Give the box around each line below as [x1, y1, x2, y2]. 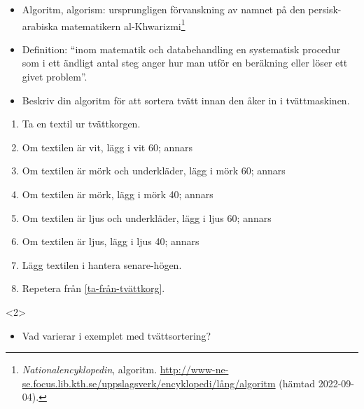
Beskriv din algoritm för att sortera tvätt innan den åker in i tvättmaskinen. [22, 92, 350, 107]
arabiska [22, 18, 58, 33]
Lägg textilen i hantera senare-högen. [22, 257, 182, 272]
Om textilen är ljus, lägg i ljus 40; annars [22, 234, 199, 249]
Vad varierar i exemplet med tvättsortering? [22, 328, 211, 342]
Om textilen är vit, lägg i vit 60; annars [22, 139, 193, 154]
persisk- [308, 2, 342, 16]
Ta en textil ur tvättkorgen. [22, 116, 141, 131]
